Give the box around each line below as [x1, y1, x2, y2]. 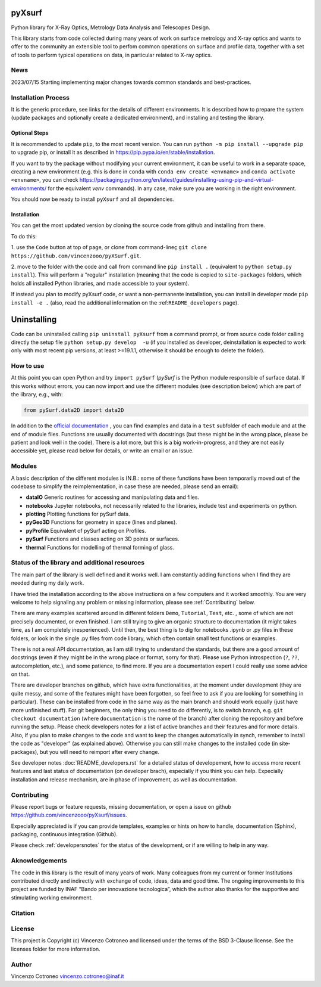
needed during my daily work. [11, 579, 84, 586]
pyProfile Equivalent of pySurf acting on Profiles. [26, 527, 146, 534]
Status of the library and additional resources [11, 558, 145, 567]
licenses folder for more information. [11, 945, 100, 952]
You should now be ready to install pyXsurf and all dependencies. [11, 195, 175, 203]
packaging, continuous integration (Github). [11, 831, 118, 838]
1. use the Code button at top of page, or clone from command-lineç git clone [11, 244, 207, 251]
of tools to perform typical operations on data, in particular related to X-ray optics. [11, 51, 212, 58]
